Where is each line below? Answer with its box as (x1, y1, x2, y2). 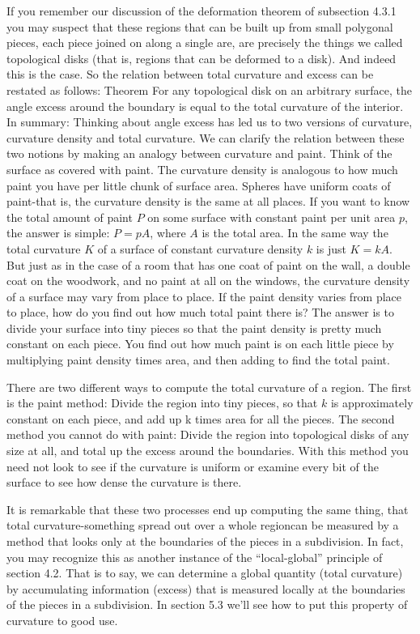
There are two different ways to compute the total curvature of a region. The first (6, 378, 412, 395)
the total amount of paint (6, 208, 133, 225)
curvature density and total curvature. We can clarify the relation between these (6, 129, 405, 146)
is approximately (330, 394, 414, 411)
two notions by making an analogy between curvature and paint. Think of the (6, 145, 392, 162)
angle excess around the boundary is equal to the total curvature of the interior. (6, 97, 404, 114)
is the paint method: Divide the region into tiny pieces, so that (6, 394, 318, 411)
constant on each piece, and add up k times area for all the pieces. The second (6, 410, 395, 427)
